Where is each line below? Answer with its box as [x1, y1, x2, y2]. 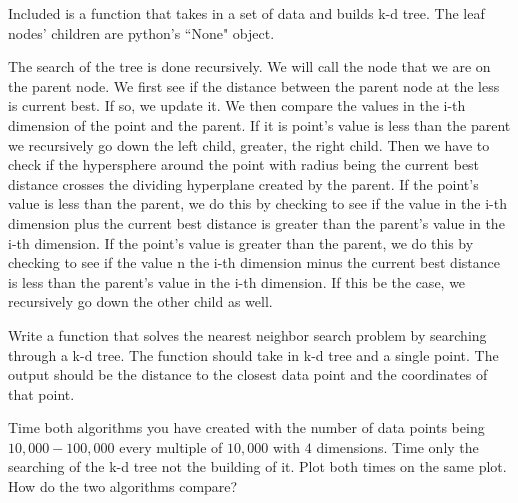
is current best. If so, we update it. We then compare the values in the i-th [8, 95, 466, 116]
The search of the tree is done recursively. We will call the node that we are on [8, 56, 491, 77]
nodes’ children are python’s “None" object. [8, 22, 275, 43]
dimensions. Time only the [316, 436, 479, 457]
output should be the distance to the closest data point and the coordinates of [8, 364, 488, 385]
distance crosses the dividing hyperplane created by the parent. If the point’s [8, 173, 479, 194]
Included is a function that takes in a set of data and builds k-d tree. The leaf [8, 3, 485, 23]
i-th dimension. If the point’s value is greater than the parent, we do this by [8, 232, 474, 253]
